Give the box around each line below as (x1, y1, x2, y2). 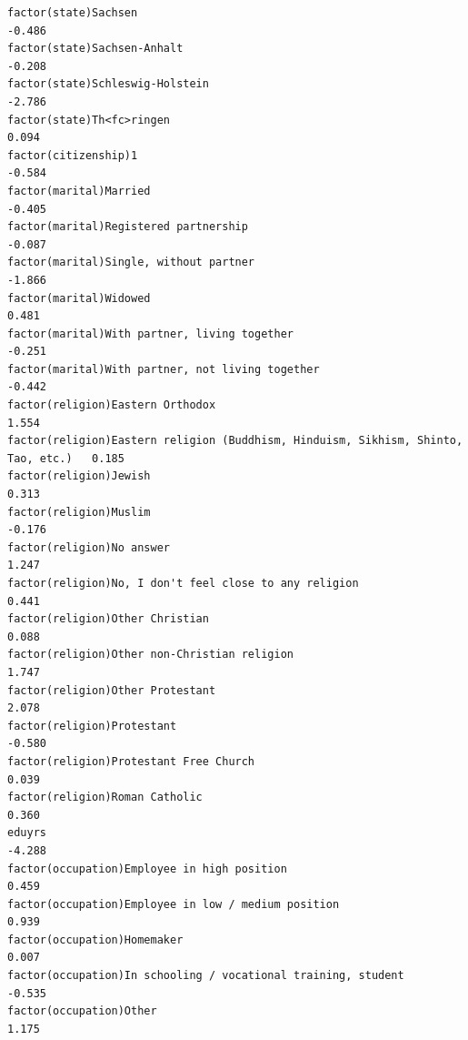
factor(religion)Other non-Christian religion (7, 648, 294, 661)
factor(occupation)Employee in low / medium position (7, 897, 340, 911)
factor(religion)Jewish (7, 470, 151, 483)
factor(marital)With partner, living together (7, 327, 294, 340)
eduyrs (7, 826, 46, 840)
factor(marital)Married (7, 184, 151, 197)
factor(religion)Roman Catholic (7, 791, 203, 804)
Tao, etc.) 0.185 (7, 451, 124, 465)
